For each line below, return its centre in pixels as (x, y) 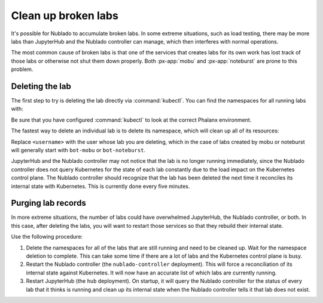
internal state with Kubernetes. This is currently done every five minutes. (100, 186)
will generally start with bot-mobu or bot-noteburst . (78, 150)
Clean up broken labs (65, 16)
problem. (22, 69)
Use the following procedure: (47, 237)
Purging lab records (48, 203)
